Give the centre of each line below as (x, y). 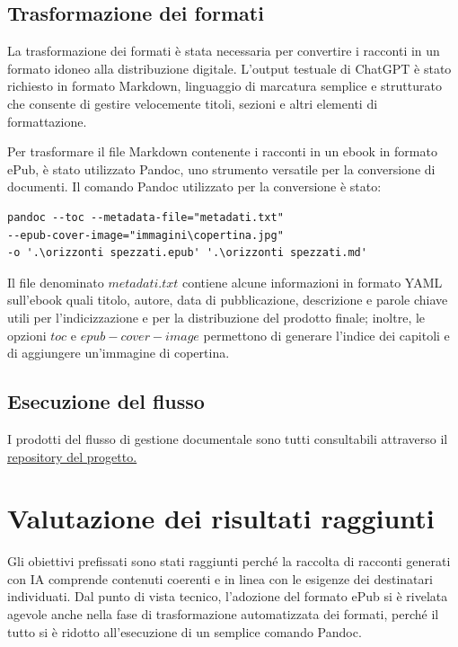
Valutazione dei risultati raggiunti (221, 518)
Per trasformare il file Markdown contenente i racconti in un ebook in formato (222, 151)
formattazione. (47, 121)
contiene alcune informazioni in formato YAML (313, 282)
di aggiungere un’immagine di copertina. (119, 353)
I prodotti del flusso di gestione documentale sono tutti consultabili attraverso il (228, 438)
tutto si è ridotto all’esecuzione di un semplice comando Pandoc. (185, 631)
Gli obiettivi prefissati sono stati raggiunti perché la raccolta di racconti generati (229, 561)
